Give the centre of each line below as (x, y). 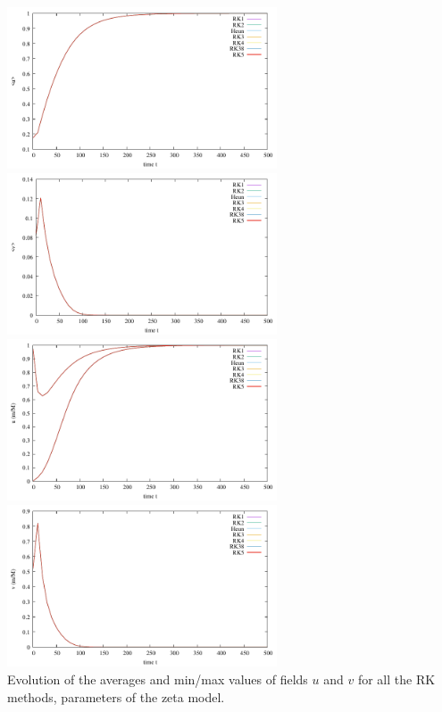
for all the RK (396, 679)
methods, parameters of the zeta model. (116, 696)
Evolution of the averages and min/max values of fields (158, 679)
